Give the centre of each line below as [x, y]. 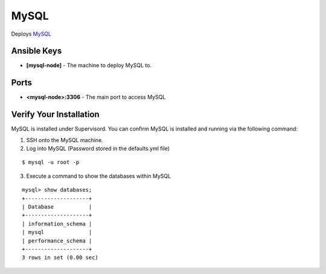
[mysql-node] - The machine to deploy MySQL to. [89, 65]
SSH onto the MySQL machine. [65, 140]
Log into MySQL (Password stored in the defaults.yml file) [98, 149]
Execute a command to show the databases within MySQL [99, 176]
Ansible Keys [37, 51]
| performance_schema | [57, 241]
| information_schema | [57, 223]
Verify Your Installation [55, 115]
